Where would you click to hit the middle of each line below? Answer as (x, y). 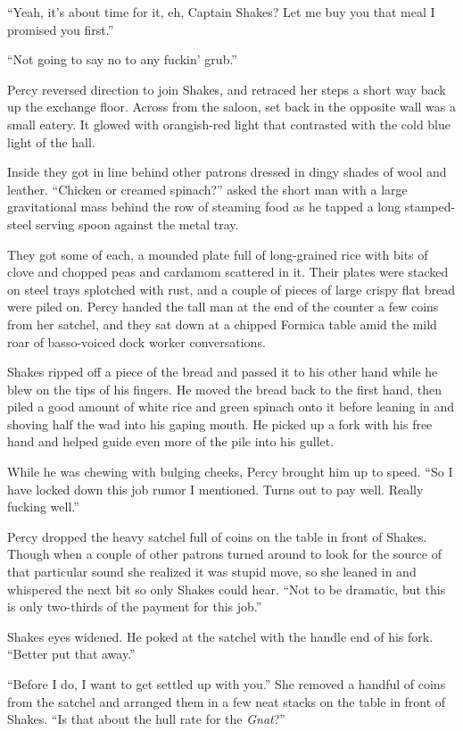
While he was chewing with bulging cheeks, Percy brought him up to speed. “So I (230, 472)
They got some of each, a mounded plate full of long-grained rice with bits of (218, 254)
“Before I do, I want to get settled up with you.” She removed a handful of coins (227, 684)
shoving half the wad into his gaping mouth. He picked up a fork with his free (220, 424)
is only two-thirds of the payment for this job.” (135, 606)
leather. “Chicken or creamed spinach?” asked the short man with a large (207, 189)
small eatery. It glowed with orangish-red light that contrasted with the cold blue (229, 124)
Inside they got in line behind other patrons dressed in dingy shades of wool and (227, 172)
